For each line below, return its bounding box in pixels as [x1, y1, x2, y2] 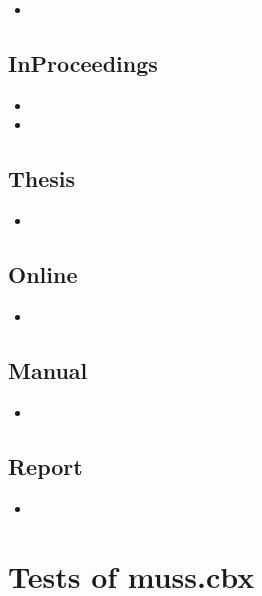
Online [8, 259, 78, 290]
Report [8, 450, 83, 481]
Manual [8, 354, 88, 385]
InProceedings [8, 47, 158, 78]
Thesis [8, 163, 76, 194]
